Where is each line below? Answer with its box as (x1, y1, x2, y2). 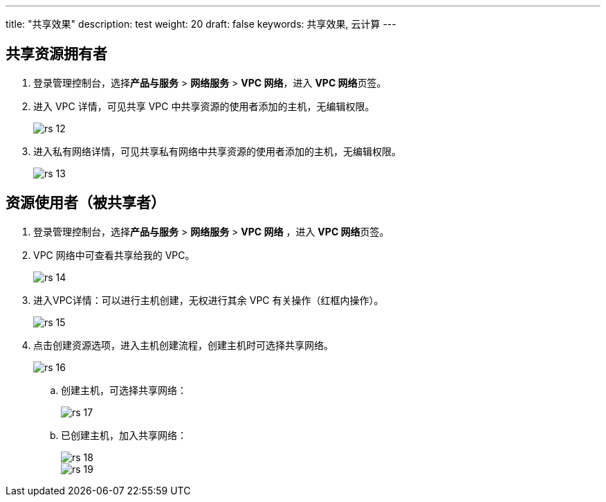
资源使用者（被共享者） (6, 194, 165, 212)
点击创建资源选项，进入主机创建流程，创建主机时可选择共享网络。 (33, 339, 333, 351)
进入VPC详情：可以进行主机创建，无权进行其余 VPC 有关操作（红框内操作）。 (33, 294, 384, 306)
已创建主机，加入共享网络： (61, 429, 187, 441)
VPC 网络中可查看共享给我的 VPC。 (33, 249, 195, 261)
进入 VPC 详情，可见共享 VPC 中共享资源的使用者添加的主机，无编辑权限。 (33, 100, 375, 112)
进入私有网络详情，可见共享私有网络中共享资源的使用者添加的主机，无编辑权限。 (33, 145, 401, 157)
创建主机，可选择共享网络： (61, 384, 187, 396)
